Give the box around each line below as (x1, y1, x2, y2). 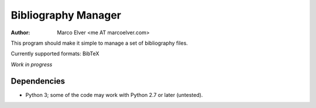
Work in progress (11, 61, 53, 68)
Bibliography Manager (11, 9, 121, 21)
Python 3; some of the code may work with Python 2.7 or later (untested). (25, 91, 203, 98)
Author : (11, 29, 30, 36)
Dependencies (11, 76, 66, 86)
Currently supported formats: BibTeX (11, 50, 99, 57)
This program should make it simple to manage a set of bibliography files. (11, 39, 188, 46)
